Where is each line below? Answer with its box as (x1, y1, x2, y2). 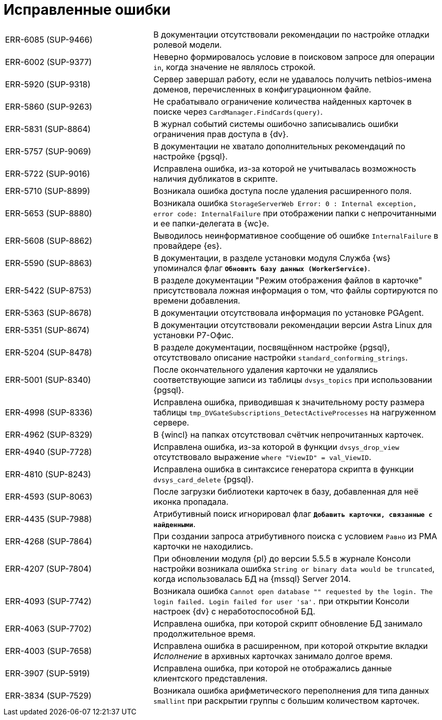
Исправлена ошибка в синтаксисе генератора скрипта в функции (153, 464, 414, 474)
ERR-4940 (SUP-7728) (5, 446, 92, 457)
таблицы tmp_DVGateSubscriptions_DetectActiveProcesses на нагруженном (153, 407, 436, 417)
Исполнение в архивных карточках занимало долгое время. (153, 650, 393, 661)
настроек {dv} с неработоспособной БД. (153, 606, 316, 616)
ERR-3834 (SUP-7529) (5, 690, 92, 701)
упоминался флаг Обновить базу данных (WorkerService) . (153, 263, 370, 273)
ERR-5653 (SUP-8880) (5, 208, 92, 218)
